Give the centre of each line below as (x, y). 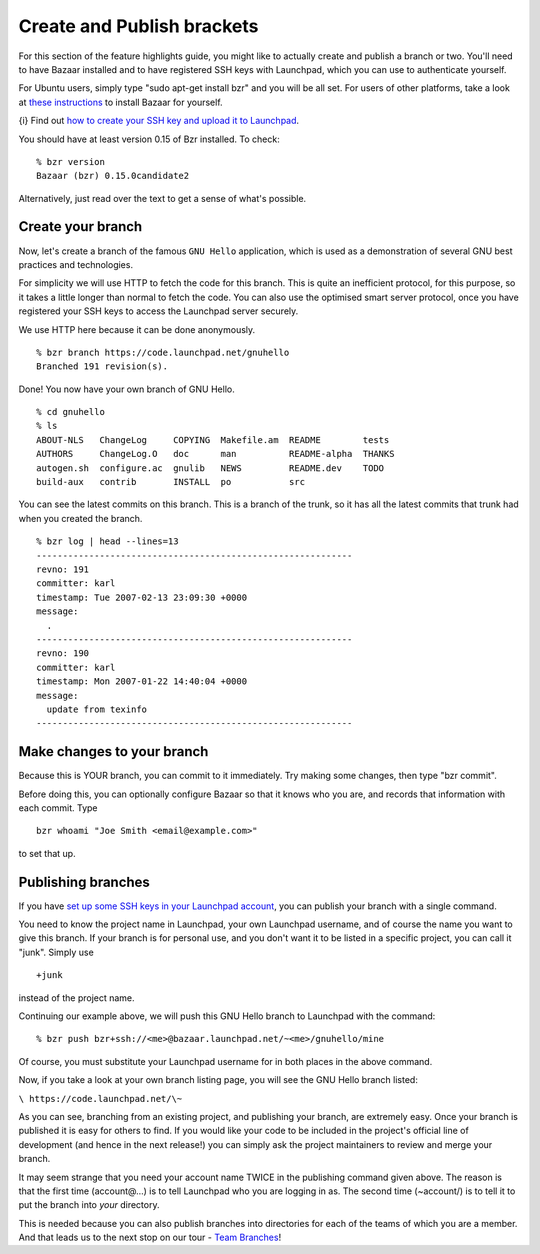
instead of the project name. (76, 997)
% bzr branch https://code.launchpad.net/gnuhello (163, 352)
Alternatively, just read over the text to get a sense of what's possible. (162, 198)
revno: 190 (63, 653)
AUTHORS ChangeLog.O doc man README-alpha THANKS (215, 454)
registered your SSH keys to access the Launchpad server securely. (158, 311)
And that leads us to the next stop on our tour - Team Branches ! (150, 1237)
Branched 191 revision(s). (102, 366)
